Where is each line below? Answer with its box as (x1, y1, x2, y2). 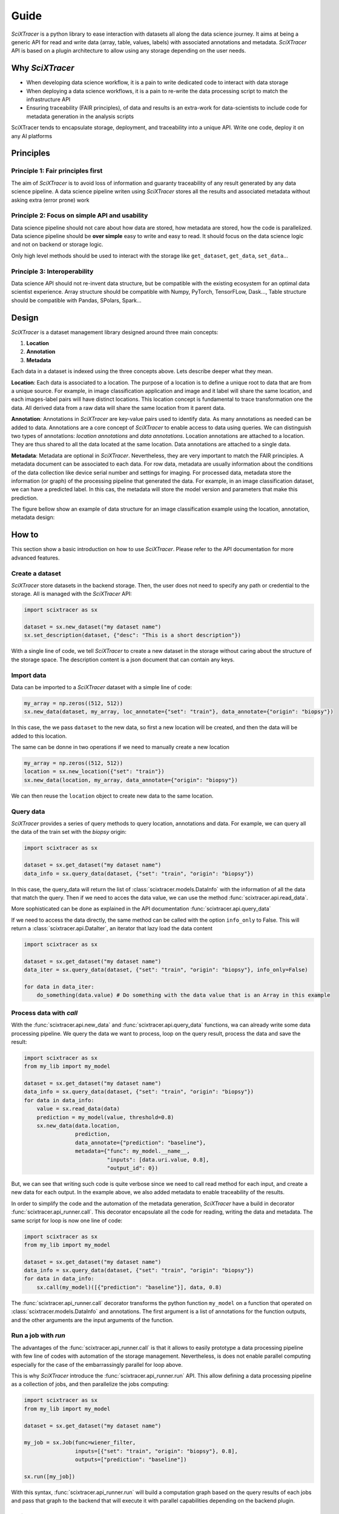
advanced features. (11, 554, 60, 561)
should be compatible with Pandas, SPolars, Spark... (11, 297, 142, 304)
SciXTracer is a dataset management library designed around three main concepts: (11, 328, 219, 336)
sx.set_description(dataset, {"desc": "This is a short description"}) (24, 632, 242, 639)
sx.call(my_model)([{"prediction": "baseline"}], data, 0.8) (36, 1284, 222, 1291)
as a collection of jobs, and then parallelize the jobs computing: (11, 1381, 169, 1388)
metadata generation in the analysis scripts (26, 113, 134, 120)
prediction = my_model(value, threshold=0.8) (36, 1114, 174, 1120)
